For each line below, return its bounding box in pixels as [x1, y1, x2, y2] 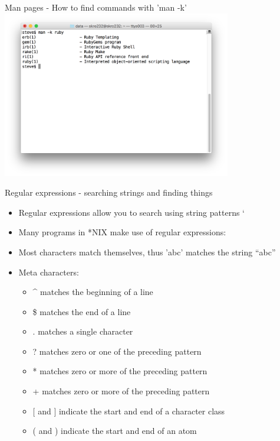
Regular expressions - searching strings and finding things [5, 186, 213, 199]
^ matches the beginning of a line [32, 286, 153, 298]
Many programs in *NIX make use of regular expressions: [18, 226, 226, 238]
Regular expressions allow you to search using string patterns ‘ [18, 206, 245, 218]
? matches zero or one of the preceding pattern [32, 345, 202, 357]
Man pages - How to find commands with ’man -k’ [5, 1, 187, 13]
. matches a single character [32, 325, 133, 338]
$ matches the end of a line [32, 305, 131, 317]
